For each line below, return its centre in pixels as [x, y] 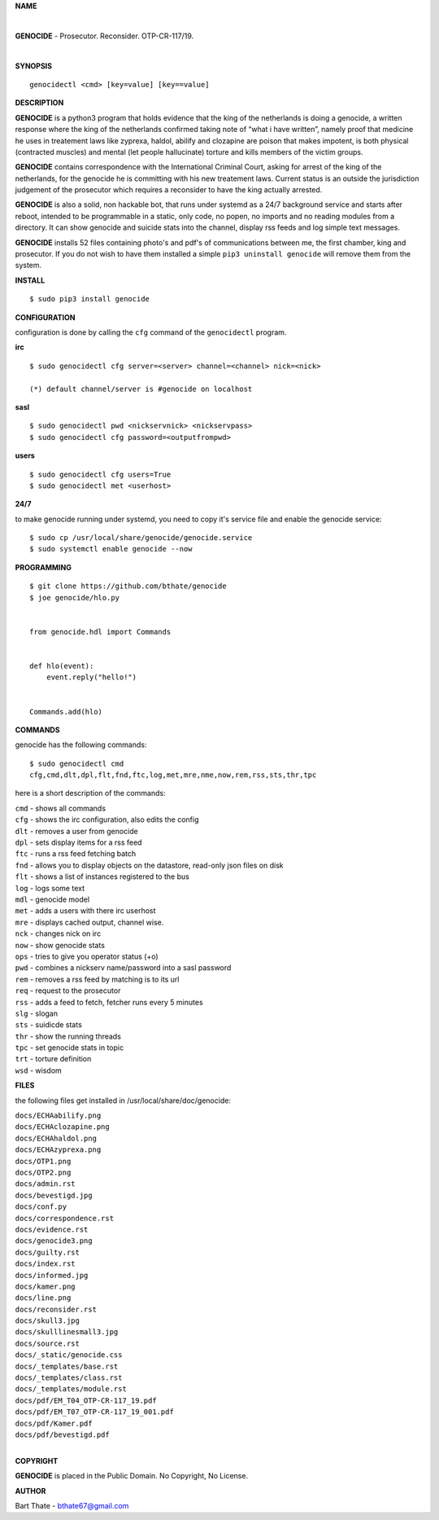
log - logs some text [50, 888]
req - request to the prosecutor [68, 991]
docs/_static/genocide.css [69, 1355]
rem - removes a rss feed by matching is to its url [97, 979]
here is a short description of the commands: [90, 793]
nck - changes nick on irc [58, 934]
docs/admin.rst [46, 1184]
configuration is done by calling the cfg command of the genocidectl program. [151, 332]
